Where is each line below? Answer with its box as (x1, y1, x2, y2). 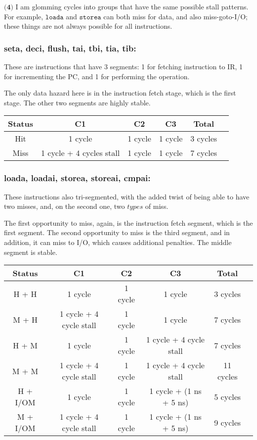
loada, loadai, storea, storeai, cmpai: (4, 172, 151, 184)
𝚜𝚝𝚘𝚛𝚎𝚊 (79, 13, 101, 21)
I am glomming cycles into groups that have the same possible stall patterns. (15, 1, 249, 11)
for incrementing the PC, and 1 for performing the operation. (4, 71, 190, 81)
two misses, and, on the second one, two (4, 201, 125, 211)
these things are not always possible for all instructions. (4, 21, 172, 31)
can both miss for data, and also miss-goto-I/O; (103, 11, 248, 21)
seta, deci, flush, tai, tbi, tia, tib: (4, 42, 136, 54)
